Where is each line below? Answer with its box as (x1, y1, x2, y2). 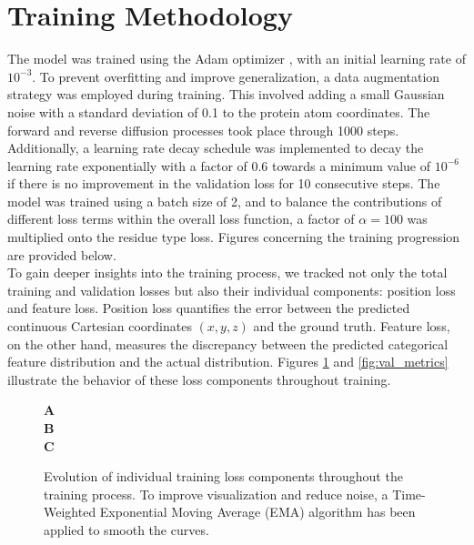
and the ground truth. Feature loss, (253, 317, 450, 336)
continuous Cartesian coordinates (7, 317, 192, 336)
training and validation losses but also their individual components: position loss (7, 280, 456, 299)
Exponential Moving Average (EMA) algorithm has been (99, 502, 416, 521)
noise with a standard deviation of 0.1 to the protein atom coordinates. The (7, 102, 430, 121)
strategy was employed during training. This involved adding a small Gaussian (7, 85, 445, 104)
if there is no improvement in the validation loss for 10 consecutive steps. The (7, 174, 440, 193)
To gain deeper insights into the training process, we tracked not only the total (7, 263, 448, 282)
